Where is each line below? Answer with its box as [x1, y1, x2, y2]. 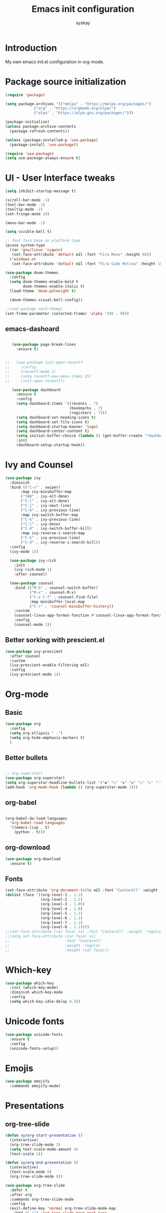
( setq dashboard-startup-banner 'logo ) [16, 424, 98, 429]
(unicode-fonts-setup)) [9, 1046, 58, 1051]
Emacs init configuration [32, 3, 134, 15]
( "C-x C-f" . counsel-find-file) [29, 595, 98, 600]
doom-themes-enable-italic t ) [23, 284, 85, 289]
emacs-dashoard [5, 325, 59, 333]
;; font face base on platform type [5, 238, 81, 243]
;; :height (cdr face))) [5, 947, 110, 953]
